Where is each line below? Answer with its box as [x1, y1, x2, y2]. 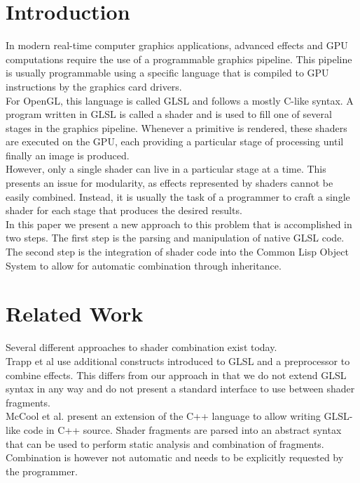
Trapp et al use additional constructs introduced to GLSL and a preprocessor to [6, 353, 350, 368]
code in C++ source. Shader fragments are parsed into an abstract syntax [23, 422, 342, 437]
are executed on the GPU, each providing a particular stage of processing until [6, 134, 344, 149]
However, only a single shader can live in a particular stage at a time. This [6, 161, 326, 176]
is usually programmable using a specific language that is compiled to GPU [6, 65, 329, 80]
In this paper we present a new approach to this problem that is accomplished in [6, 216, 352, 231]
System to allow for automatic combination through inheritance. [6, 258, 282, 272]
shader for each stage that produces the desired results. [6, 203, 242, 218]
